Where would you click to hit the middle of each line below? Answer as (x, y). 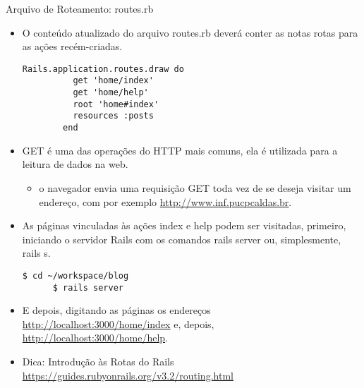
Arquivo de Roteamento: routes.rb (80, 8)
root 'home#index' (116, 104)
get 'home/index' (113, 81)
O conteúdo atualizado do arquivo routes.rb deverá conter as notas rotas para (190, 32)
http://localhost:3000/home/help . (95, 338)
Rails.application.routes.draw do (103, 69)
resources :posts (113, 116)
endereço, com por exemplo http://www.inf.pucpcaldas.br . (165, 201)
